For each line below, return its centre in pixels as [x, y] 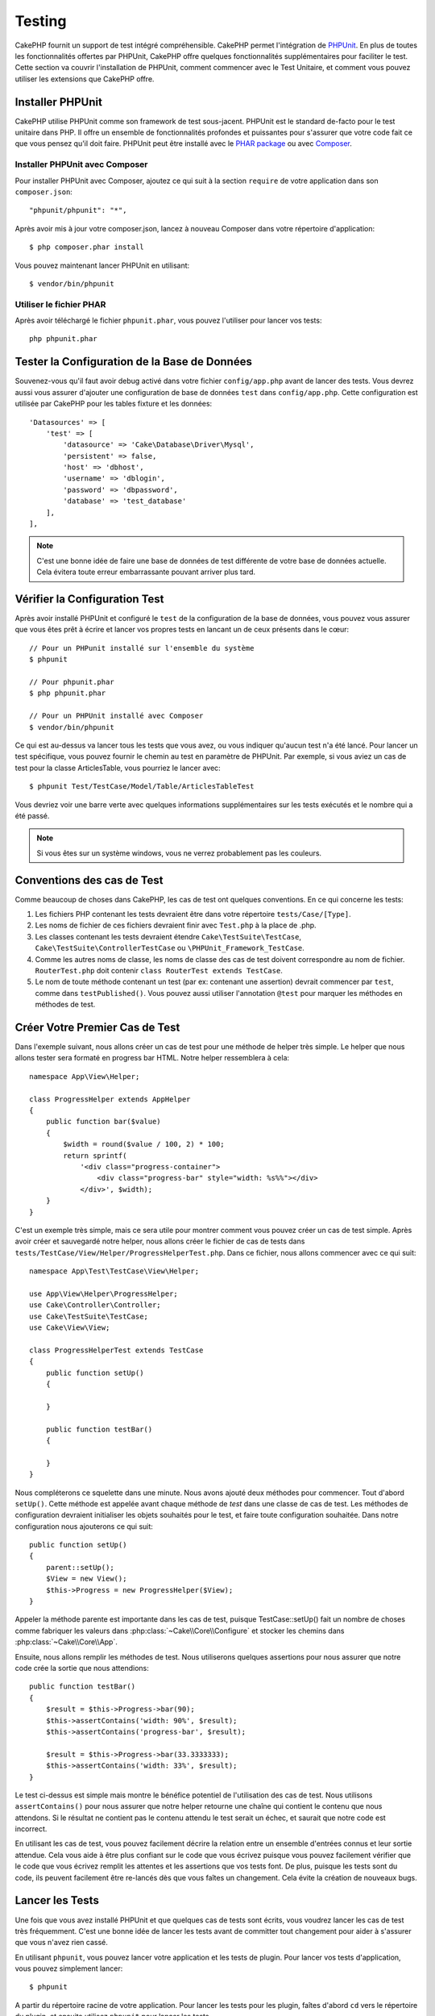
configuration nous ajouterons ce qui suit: [84, 1526]
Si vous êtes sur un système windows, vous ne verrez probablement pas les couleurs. [179, 853]
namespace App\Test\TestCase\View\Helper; [114, 1271]
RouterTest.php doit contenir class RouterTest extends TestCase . [159, 970]
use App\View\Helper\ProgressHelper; [104, 1293]
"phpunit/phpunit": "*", [78, 210]
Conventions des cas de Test [89, 880]
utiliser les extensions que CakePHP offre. [85, 79]
